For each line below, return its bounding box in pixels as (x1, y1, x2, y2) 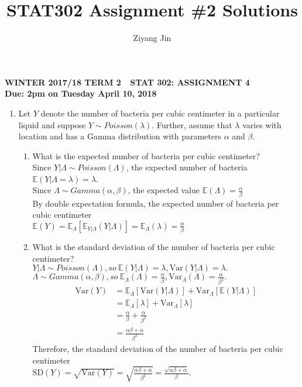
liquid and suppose (18, 118, 86, 131)
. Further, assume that (152, 118, 232, 131)
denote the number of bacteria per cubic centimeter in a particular (40, 107, 280, 119)
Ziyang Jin (133, 32, 171, 44)
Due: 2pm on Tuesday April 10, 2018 (5, 87, 157, 100)
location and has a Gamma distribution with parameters (18, 130, 221, 142)
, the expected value (128, 184, 200, 196)
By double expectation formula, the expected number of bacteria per (32, 197, 279, 209)
